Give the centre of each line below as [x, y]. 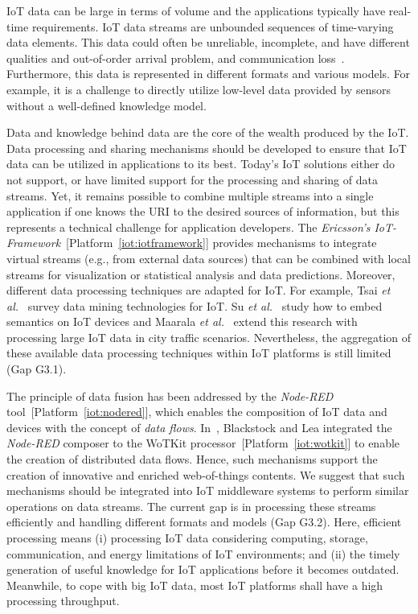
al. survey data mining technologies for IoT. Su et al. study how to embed [195, 305]
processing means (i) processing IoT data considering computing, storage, [187, 538]
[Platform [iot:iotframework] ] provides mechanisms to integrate [221, 243]
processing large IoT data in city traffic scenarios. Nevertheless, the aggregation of [209, 337]
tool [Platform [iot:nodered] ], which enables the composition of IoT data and [197, 412]
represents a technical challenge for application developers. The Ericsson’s [189, 227]
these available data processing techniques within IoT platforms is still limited [199, 353]
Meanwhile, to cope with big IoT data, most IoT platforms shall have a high [195, 585]
